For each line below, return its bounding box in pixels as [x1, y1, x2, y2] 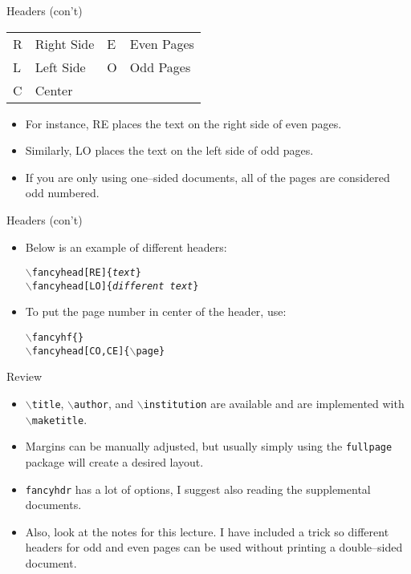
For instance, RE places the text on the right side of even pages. [25, 115, 342, 131]
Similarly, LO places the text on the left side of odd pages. [25, 142, 314, 159]
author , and [74, 394, 134, 411]
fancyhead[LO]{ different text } [31, 280, 199, 292]
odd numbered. [25, 184, 100, 201]
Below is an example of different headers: [25, 238, 227, 255]
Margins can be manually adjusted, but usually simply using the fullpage [25, 438, 393, 455]
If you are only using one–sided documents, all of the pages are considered [25, 168, 390, 185]
